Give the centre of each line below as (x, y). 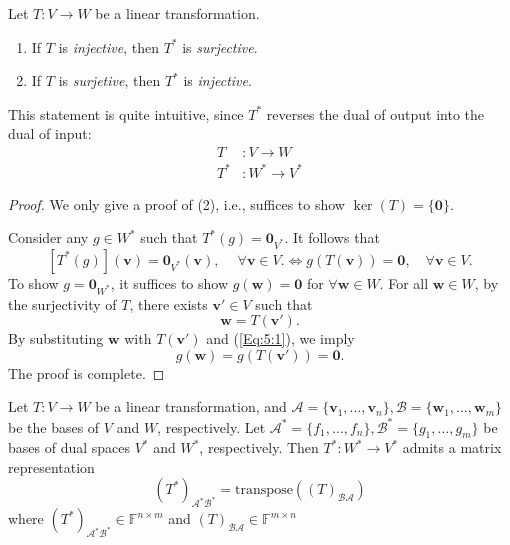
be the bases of (54, 426)
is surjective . (220, 46)
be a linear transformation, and (191, 406)
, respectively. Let (211, 426)
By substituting (56, 338)
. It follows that (332, 237)
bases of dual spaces (69, 447)
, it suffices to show (169, 282)
